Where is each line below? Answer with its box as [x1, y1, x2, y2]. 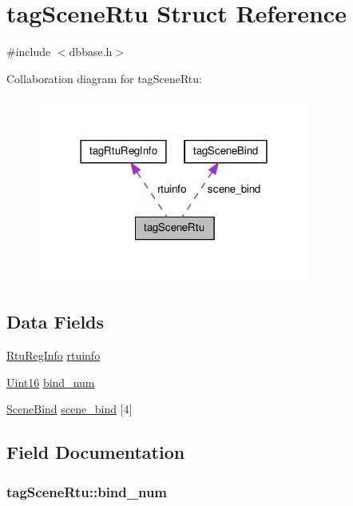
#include [6, 43, 51, 60]
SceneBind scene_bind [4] [6, 400, 133, 417]
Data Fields [6, 309, 105, 334]
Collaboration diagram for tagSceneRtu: [6, 70, 202, 86]
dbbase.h [69, 43, 113, 60]
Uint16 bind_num [6, 373, 95, 390]
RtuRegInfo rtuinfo [6, 347, 101, 364]
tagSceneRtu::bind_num [6, 481, 168, 501]
